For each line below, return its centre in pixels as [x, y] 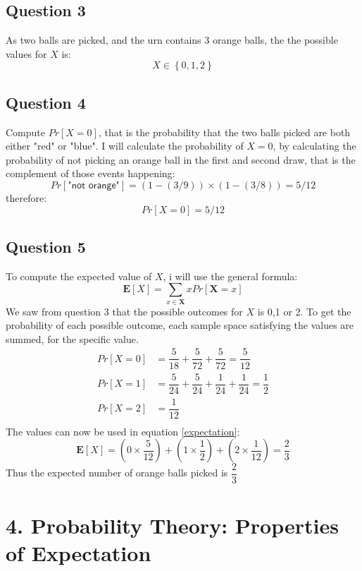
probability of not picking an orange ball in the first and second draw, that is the [181, 159]
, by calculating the [314, 146]
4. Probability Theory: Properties [172, 525]
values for [26, 53]
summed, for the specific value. [72, 338]
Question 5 [46, 246]
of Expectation [79, 552]
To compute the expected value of [79, 276]
